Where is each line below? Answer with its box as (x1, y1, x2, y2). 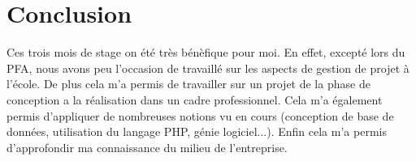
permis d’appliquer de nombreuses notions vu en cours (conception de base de (6, 107, 394, 124)
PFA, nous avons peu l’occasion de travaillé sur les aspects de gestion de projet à (6, 59, 409, 76)
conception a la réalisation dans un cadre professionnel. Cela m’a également (6, 91, 383, 108)
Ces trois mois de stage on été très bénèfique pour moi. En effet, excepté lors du (6, 44, 405, 61)
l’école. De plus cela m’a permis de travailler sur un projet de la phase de (6, 75, 370, 92)
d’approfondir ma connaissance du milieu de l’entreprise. (6, 138, 288, 155)
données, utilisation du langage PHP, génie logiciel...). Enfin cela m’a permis (6, 123, 387, 140)
